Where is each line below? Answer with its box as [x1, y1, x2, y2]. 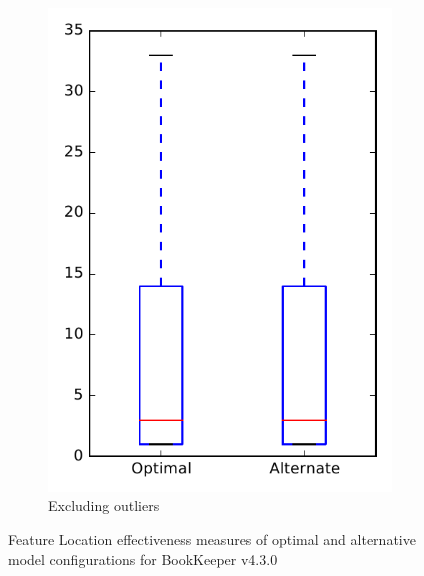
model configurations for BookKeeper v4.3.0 [8, 548, 278, 569]
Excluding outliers [48, 495, 160, 516]
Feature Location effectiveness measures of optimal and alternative [8, 528, 416, 549]
